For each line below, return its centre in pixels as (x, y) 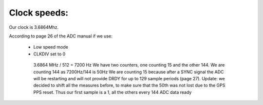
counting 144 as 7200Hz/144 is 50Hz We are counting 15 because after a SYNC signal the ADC (129, 72)
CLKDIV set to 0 (49, 54)
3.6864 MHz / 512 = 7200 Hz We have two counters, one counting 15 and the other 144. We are (129, 65)
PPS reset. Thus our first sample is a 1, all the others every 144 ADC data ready (113, 92)
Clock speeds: (39, 13)
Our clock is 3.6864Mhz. (34, 27)
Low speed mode (51, 47)
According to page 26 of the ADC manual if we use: (61, 36)
